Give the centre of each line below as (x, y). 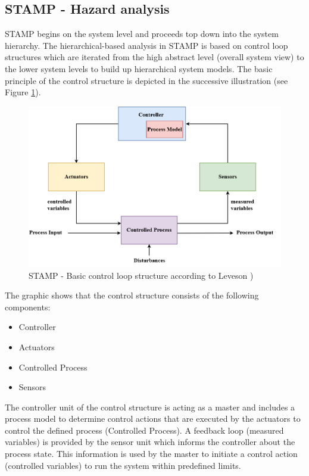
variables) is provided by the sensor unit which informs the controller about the (150, 442)
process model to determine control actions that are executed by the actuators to (153, 419)
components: (28, 307)
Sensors (32, 387)
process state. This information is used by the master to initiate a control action (151, 454)
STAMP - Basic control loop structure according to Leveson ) (141, 275)
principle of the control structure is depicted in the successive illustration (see (146, 80)
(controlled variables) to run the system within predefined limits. (123, 465)
